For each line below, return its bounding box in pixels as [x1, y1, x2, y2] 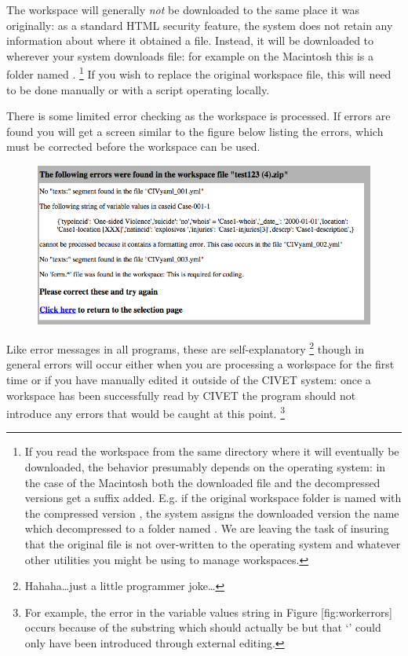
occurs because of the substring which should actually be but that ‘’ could [24, 619, 381, 636]
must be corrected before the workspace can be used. [6, 138, 260, 155]
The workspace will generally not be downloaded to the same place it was [6, 2, 360, 17]
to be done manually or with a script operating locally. [6, 81, 270, 97]
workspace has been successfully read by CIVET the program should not [6, 387, 356, 403]
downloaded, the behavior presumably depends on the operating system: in [24, 459, 386, 475]
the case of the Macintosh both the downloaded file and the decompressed [24, 474, 381, 490]
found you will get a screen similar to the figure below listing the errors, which [6, 123, 384, 139]
